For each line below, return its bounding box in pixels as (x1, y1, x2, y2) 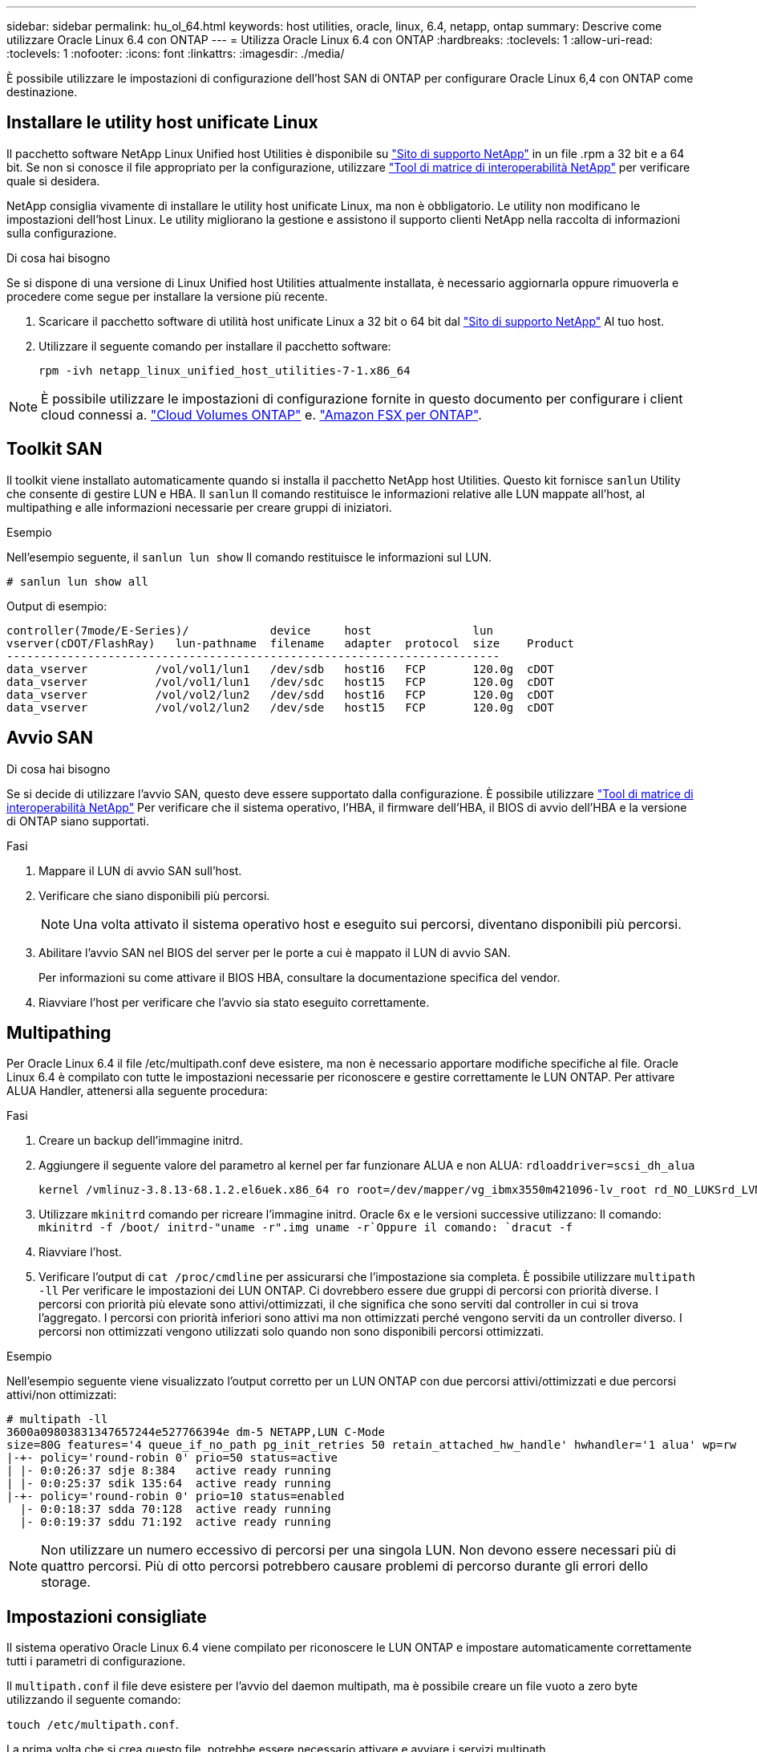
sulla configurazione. (6, 225, 117, 240)
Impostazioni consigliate (6, 1606, 207, 1627)
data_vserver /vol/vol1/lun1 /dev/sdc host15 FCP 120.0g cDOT (6, 675, 554, 688)
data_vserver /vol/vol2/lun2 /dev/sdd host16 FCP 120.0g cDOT (6, 687, 554, 701)
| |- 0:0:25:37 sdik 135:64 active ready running (6, 1477, 331, 1490)
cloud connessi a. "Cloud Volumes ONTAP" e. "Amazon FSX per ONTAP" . (41, 406, 482, 423)
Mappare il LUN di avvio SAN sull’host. (38, 863, 242, 878)
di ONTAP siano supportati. (6, 813, 149, 828)
